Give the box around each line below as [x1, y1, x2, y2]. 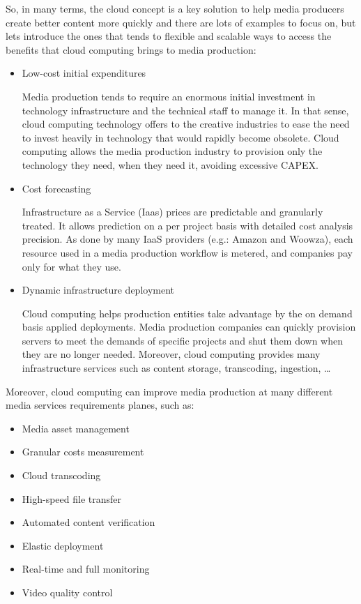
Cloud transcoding [22, 468, 101, 483]
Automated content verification [22, 515, 155, 529]
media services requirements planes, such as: [6, 398, 194, 412]
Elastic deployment [22, 538, 104, 552]
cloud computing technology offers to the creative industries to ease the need [22, 116, 350, 131]
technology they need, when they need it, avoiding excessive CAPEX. [22, 157, 318, 172]
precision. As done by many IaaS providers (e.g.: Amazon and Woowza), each [22, 232, 353, 246]
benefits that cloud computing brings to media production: [6, 42, 256, 56]
